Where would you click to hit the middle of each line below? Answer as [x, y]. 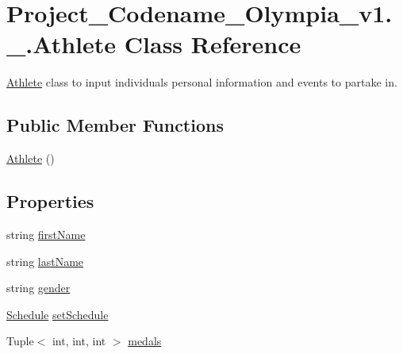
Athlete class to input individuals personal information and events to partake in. [202, 82]
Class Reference [213, 44]
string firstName [46, 234]
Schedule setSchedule [58, 314]
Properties [50, 201]
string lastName [45, 261]
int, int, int [79, 341]
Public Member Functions [115, 125]
